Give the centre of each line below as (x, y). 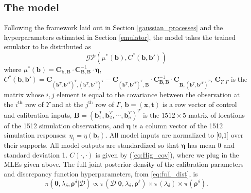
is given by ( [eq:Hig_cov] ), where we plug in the (167, 154)
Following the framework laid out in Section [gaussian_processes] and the (114, 27)
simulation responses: (36, 135)
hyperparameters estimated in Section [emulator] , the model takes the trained (120, 37)
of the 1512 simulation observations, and (64, 125)
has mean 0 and (211, 145)
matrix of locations (216, 114)
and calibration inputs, (38, 114)
